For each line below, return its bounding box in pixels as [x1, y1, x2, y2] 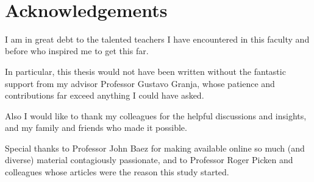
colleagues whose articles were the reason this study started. [5, 166, 229, 178]
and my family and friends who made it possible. [5, 121, 187, 134]
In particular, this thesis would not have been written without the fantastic [5, 65, 286, 77]
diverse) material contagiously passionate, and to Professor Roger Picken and [5, 153, 293, 166]
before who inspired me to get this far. [5, 44, 149, 57]
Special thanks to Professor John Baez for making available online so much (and [5, 141, 305, 154]
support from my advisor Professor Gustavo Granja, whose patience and [5, 77, 275, 89]
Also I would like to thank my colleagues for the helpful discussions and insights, [5, 109, 307, 122]
